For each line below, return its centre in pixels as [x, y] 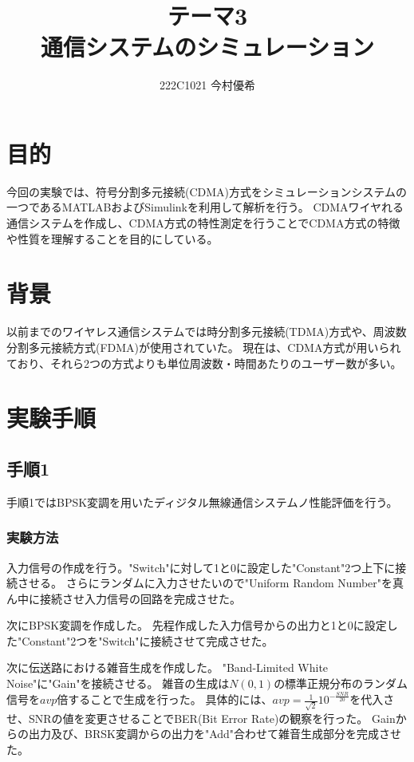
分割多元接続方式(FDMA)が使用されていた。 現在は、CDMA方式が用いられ [204, 347]
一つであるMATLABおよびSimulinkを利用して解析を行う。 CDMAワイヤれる [205, 207]
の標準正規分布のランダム [341, 683]
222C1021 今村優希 [207, 85]
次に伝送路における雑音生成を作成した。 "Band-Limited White [168, 667]
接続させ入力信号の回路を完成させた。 [140, 598]
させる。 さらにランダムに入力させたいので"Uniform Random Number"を [205, 583]
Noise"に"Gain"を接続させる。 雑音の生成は [118, 683]
